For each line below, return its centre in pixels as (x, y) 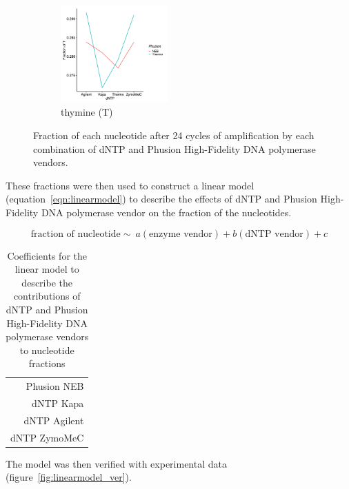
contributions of (47, 296)
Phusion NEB (55, 386)
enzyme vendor (181, 234)
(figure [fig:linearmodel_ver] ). (69, 477)
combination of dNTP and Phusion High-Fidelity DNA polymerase (174, 148)
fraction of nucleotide (76, 234)
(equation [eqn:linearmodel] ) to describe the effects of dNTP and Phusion (161, 199)
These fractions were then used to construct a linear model (130, 185)
